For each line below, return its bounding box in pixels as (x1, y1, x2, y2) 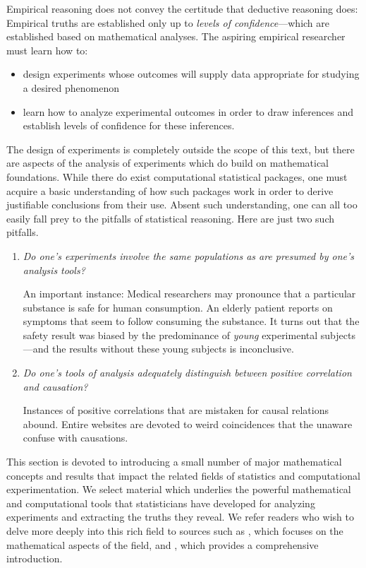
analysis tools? (23, 262, 85, 277)
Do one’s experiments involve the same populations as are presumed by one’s (23, 248, 354, 263)
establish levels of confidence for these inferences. (23, 118, 235, 133)
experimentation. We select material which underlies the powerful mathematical (6, 482, 351, 497)
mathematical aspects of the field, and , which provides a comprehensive (6, 537, 319, 552)
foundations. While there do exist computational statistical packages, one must (6, 169, 348, 184)
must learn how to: (6, 42, 88, 57)
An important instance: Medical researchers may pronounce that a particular (23, 286, 356, 301)
